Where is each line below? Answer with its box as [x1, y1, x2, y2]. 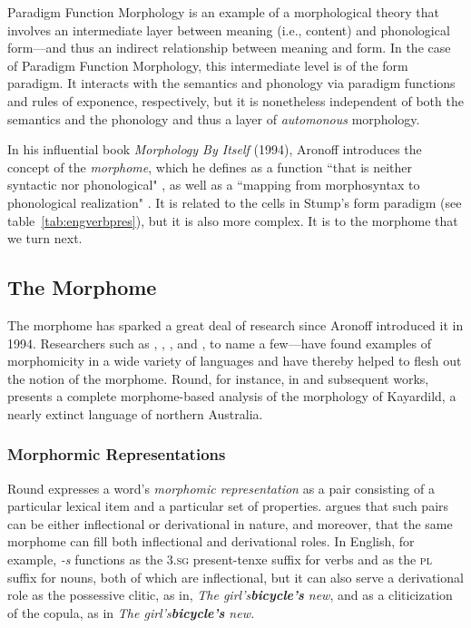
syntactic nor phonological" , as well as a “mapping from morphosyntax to [7, 175, 420, 194]
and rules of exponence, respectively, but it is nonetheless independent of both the [7, 91, 464, 110]
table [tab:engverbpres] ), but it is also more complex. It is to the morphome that [7, 211, 458, 230]
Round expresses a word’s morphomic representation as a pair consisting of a [7, 478, 435, 497]
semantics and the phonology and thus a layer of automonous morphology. [7, 109, 420, 128]
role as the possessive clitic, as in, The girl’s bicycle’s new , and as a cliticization [7, 585, 453, 604]
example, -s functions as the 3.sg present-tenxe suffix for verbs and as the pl [7, 550, 432, 569]
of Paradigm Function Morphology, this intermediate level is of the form [7, 55, 408, 74]
